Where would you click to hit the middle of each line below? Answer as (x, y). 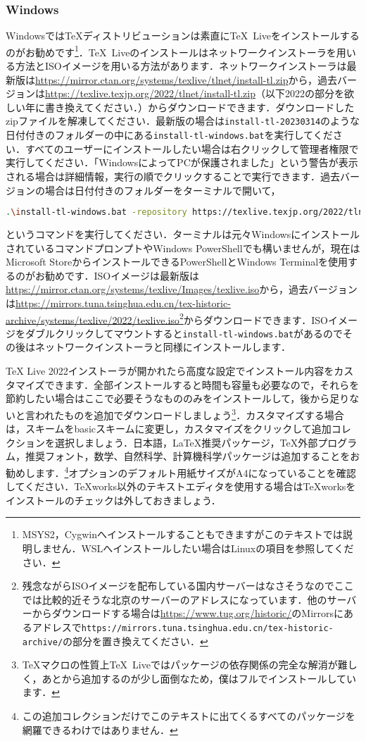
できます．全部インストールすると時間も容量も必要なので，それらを (202, 384)
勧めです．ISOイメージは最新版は (122, 275)
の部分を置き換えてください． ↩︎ (135, 641)
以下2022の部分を (304, 93)
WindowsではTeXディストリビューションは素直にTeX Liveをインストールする (183, 36)
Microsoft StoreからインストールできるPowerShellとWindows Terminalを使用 (177, 262)
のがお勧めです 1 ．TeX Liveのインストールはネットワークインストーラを (171, 51)
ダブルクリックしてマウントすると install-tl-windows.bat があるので (184, 333)
